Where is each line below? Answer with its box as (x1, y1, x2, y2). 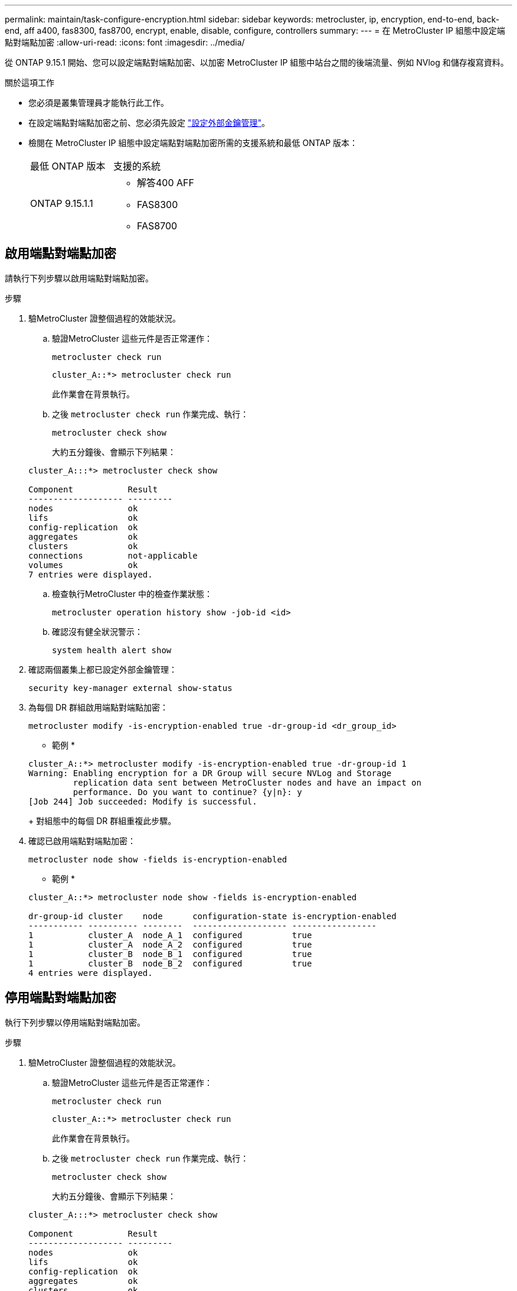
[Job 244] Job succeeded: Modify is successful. (28, 796, 257, 806)
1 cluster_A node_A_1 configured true (28, 930, 312, 940)
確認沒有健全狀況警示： (52, 626, 143, 637)
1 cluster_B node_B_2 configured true (28, 958, 312, 968)
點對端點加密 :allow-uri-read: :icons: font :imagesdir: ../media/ (5, 37, 245, 47)
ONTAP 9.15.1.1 (30, 197, 93, 209)
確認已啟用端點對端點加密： (28, 835, 136, 846)
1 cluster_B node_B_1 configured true (28, 949, 312, 959)
